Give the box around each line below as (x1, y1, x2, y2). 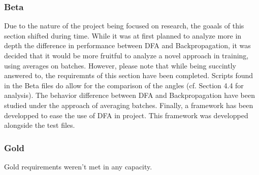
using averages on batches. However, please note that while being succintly (4, 60, 236, 71)
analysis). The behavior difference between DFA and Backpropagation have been (4, 90, 255, 100)
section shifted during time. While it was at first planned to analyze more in (4, 30, 242, 41)
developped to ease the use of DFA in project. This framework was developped (4, 110, 248, 120)
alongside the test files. (4, 120, 75, 130)
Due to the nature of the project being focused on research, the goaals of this (4, 20, 244, 31)
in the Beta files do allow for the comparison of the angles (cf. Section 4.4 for (4, 80, 244, 90)
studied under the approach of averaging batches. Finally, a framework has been (4, 99, 253, 110)
